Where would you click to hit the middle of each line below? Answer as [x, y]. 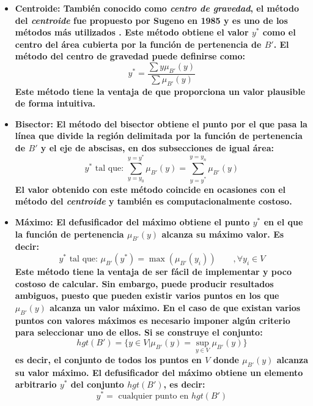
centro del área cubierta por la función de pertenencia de [138, 44]
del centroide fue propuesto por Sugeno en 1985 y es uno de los [151, 20]
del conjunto [97, 384]
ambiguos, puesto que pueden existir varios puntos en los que [147, 295]
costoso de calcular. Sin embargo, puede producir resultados [144, 283]
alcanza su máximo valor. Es [223, 234]
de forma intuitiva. [55, 103]
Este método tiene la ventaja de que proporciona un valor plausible [160, 91]
